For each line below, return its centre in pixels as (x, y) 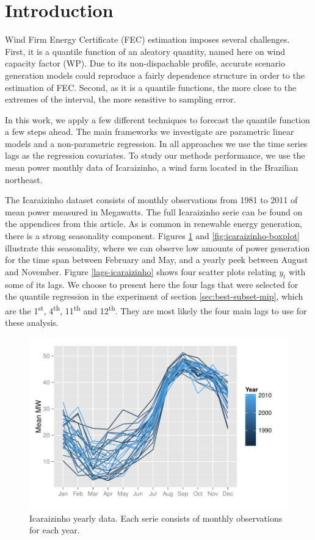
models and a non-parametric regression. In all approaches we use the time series (156, 143)
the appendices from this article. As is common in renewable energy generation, (154, 224)
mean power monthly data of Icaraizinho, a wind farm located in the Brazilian (152, 167)
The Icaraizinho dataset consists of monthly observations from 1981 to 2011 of (151, 200)
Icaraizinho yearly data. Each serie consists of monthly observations (156, 518)
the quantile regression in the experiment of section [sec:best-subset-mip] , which (154, 296)
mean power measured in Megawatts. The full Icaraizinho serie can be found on (154, 211)
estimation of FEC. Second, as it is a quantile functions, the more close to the (151, 87)
